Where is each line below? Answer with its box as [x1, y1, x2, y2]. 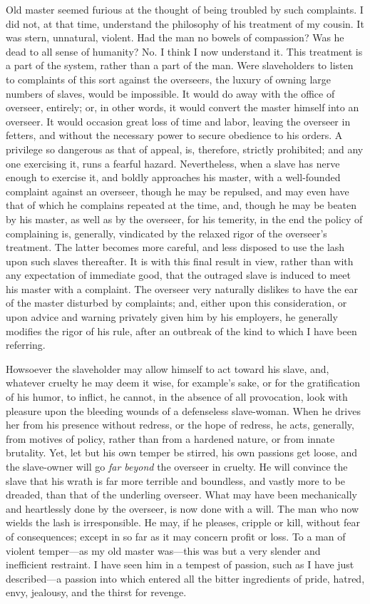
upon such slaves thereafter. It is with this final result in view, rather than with [6, 253, 354, 268]
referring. [6, 337, 46, 352]
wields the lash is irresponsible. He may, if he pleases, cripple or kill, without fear [6, 515, 360, 530]
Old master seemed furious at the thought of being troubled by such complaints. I [6, 2, 364, 16]
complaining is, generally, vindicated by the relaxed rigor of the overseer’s [6, 225, 327, 240]
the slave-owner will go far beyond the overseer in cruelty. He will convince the [6, 459, 348, 474]
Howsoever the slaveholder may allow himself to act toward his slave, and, [6, 361, 329, 376]
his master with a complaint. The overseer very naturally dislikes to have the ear [6, 281, 359, 296]
